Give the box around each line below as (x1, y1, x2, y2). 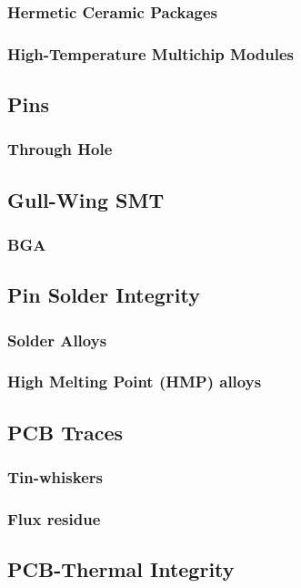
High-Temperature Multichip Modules (7, 42, 295, 65)
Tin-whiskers (7, 466, 103, 489)
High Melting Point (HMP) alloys (7, 370, 262, 393)
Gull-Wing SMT (7, 185, 165, 213)
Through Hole (7, 138, 113, 160)
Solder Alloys (7, 328, 107, 351)
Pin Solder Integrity (7, 281, 200, 309)
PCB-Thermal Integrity (7, 555, 235, 583)
